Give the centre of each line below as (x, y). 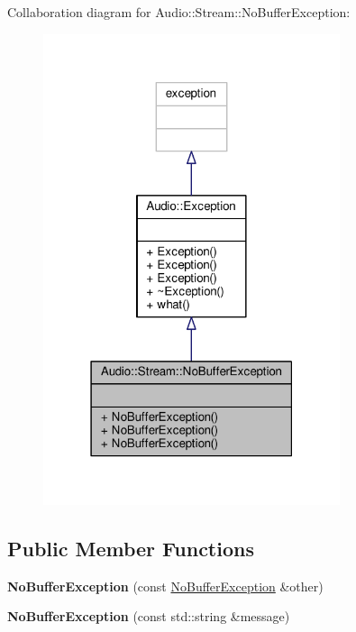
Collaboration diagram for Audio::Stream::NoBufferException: (179, 12)
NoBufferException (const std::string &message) (149, 616)
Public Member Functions (131, 549)
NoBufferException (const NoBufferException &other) (165, 586)
